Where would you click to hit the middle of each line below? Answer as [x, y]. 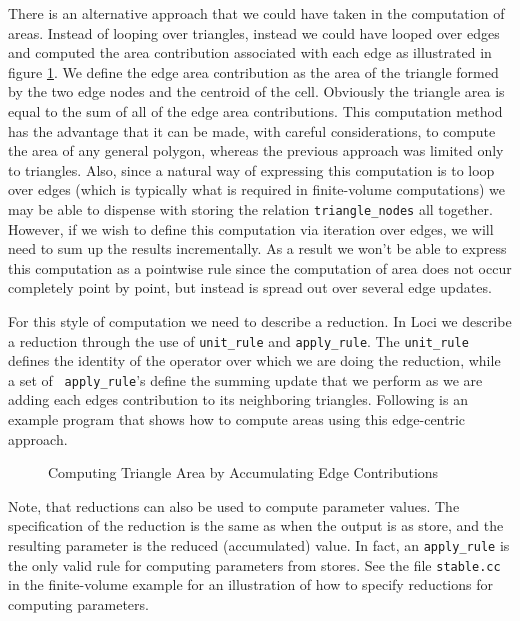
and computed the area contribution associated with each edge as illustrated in [250, 52]
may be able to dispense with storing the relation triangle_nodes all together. [250, 208]
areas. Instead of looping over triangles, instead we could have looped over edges [254, 32]
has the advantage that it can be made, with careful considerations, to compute [252, 130]
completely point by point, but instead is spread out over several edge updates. [250, 287]
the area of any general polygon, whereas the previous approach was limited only [256, 150]
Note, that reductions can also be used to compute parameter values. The [234, 505]
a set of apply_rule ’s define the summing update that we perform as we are [245, 379]
